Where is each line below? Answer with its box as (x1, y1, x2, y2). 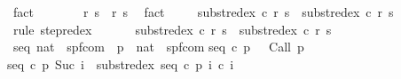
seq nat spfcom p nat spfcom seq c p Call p (12, 37, 304, 56)
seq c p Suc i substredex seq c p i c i (7, 54, 234, 73)
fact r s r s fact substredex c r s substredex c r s (12, 3, 394, 20)
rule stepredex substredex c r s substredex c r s (12, 20, 332, 38)
